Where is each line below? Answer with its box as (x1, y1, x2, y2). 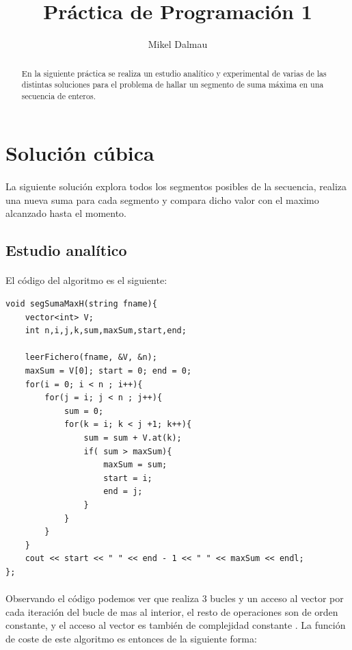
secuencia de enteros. (21, 90, 96, 101)
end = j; (103, 486, 143, 497)
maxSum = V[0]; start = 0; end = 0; (25, 365, 192, 376)
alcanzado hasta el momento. (5, 206, 127, 220)
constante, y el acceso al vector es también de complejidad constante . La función (5, 618, 346, 632)
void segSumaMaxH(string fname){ (5, 299, 157, 309)
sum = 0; (64, 406, 104, 416)
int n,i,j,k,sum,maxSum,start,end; (25, 326, 187, 336)
